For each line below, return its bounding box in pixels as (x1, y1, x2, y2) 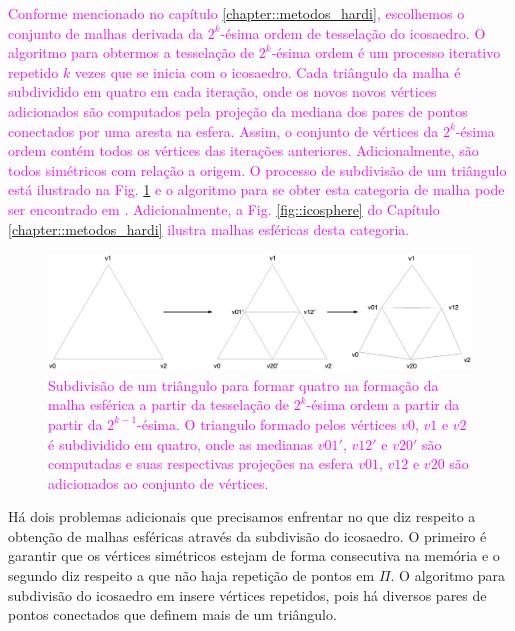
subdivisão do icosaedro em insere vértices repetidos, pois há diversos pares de (8, 584, 487, 605)
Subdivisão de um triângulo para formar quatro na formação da (48, 374, 439, 395)
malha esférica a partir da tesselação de (48, 394, 290, 415)
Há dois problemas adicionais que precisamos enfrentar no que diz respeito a (8, 506, 476, 527)
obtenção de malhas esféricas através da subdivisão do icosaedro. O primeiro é (8, 525, 487, 546)
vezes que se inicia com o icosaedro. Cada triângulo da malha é (74, 61, 461, 82)
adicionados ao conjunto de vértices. (48, 472, 269, 493)
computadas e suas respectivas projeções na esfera (48, 453, 354, 474)
